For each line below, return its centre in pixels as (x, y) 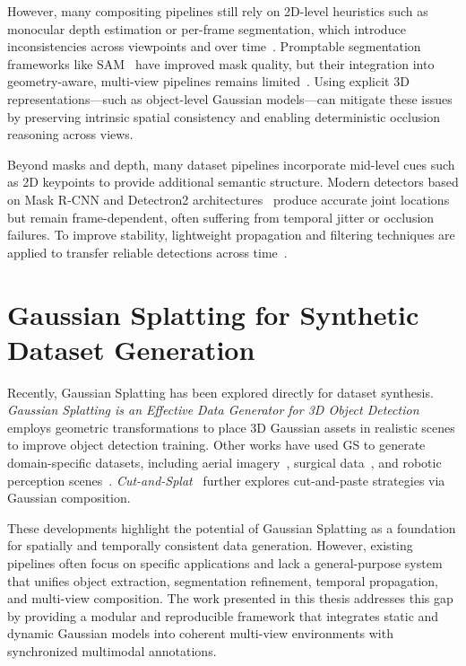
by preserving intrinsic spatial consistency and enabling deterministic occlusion (224, 116)
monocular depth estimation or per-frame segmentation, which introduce (207, 28)
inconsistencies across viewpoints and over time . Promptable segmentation (214, 46)
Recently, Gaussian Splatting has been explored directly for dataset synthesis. (220, 392)
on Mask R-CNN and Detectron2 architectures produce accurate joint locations (229, 199)
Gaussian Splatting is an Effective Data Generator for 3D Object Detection (213, 410)
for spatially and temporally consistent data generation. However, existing (210, 545)
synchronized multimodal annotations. (112, 650)
